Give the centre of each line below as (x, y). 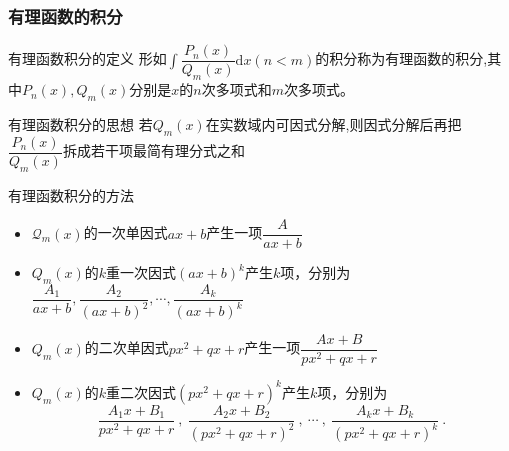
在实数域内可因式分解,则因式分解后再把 (333, 123)
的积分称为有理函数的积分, (401, 58)
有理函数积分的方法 (71, 194)
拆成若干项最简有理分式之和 (153, 150)
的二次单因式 (126, 347)
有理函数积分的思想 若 (80, 123)
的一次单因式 (125, 232)
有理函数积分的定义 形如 (87, 58)
